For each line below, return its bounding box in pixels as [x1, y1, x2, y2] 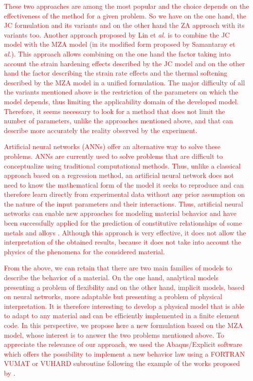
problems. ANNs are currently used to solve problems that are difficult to [4, 151, 223, 161]
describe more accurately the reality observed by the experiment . [4, 125, 198, 135]
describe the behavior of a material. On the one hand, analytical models [4, 272, 218, 283]
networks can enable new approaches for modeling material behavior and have [4, 208, 236, 218]
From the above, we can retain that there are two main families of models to [4, 263, 232, 273]
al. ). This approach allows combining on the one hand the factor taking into [4, 48, 231, 58]
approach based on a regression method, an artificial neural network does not [4, 170, 234, 180]
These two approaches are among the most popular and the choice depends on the [4, 1, 249, 11]
